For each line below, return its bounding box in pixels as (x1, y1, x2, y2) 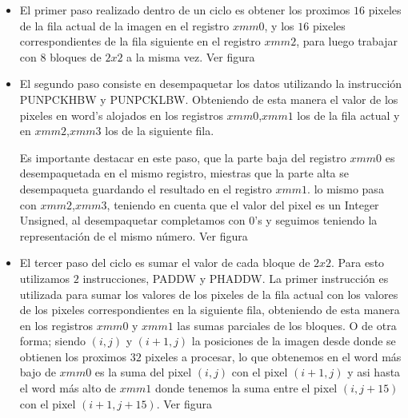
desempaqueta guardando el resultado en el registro (19, 180, 272, 197)
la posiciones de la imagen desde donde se (191, 332, 396, 349)
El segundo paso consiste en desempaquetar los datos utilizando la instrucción (19, 75, 402, 92)
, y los (264, 17, 294, 34)
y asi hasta (347, 364, 401, 380)
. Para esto (331, 254, 385, 271)
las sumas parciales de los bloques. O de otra (177, 316, 397, 333)
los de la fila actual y (297, 106, 400, 123)
